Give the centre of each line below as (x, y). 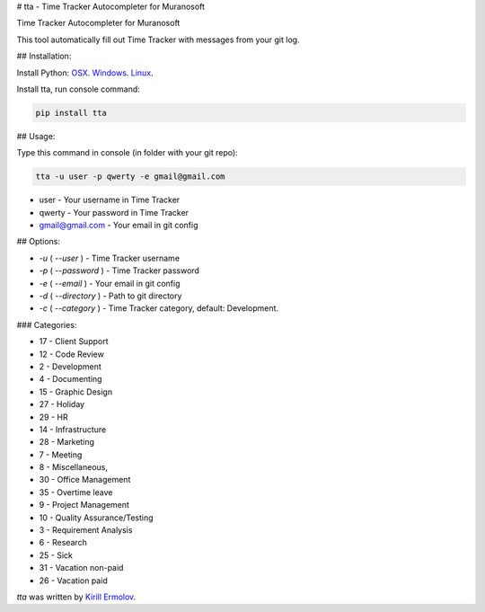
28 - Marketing (66, 442)
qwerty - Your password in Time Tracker (114, 212)
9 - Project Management (84, 505)
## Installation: (44, 56)
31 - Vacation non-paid (81, 568)
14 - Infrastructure (73, 429)
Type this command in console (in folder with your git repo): (127, 153)
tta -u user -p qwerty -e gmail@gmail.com (130, 177)
